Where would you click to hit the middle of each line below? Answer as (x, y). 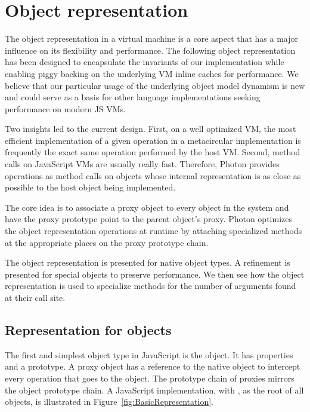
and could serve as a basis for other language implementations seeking (133, 97)
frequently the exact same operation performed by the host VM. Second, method (153, 152)
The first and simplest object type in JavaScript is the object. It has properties (149, 354)
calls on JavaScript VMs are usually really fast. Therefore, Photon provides (142, 164)
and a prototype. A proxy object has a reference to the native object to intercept (153, 366)
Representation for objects (88, 329)
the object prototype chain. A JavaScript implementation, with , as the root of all (154, 390)
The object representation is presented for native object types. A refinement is (148, 262)
